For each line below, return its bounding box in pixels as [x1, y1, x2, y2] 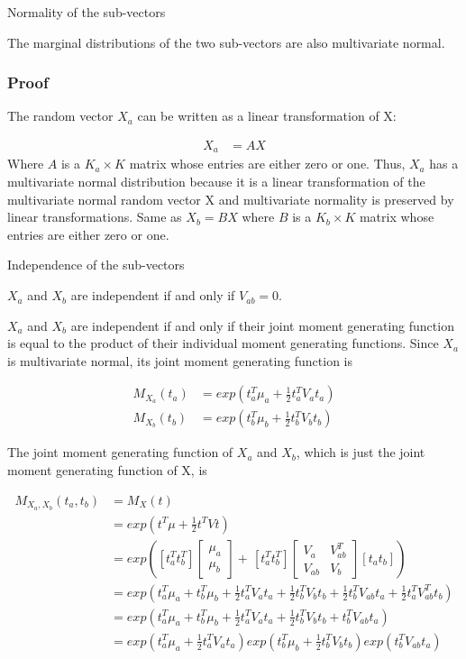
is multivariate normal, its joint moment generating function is [7, 351, 353, 370]
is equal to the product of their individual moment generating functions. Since [7, 334, 439, 352]
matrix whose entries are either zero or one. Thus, [129, 154, 406, 173]
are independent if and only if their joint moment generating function [70, 316, 454, 334]
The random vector [7, 106, 114, 125]
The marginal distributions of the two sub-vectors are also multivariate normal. [7, 32, 445, 51]
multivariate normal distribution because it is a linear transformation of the [7, 172, 425, 191]
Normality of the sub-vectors [7, 3, 166, 21]
